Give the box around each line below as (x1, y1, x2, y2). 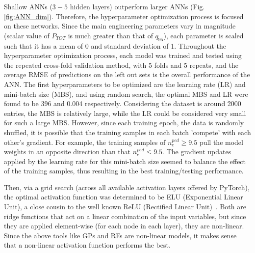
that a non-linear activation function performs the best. (4, 240, 171, 250)
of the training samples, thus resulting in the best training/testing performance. (4, 166, 244, 176)
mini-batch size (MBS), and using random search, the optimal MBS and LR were (4, 88, 248, 99)
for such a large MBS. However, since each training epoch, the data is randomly (4, 117, 244, 128)
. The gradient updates (162, 146, 231, 157)
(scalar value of (4, 30, 50, 40)
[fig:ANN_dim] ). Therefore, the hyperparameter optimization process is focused (4, 11, 244, 21)
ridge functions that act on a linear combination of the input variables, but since (4, 211, 246, 221)
